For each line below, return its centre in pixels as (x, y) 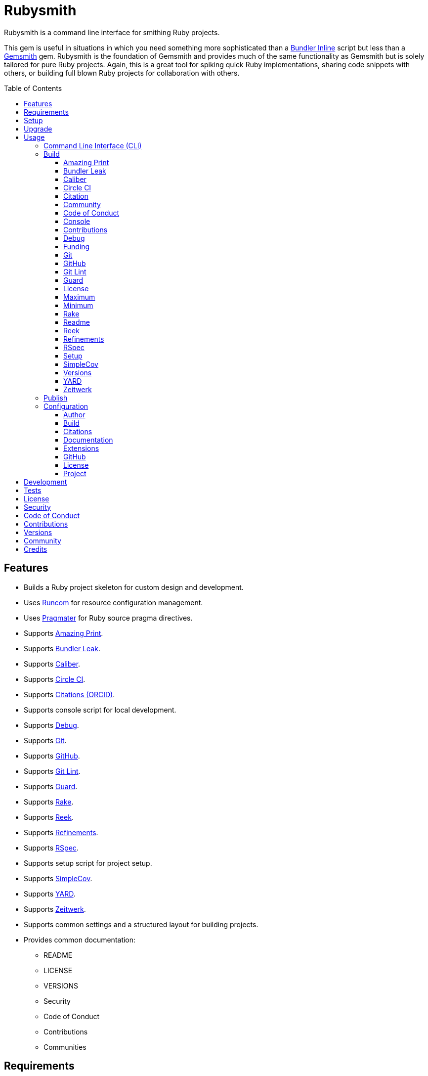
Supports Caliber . (52, 664)
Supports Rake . (49, 802)
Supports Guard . (51, 786)
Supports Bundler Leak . (62, 648)
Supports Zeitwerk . (55, 909)
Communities (65, 1047)
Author (74, 414)
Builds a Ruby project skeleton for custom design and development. (134, 587)
